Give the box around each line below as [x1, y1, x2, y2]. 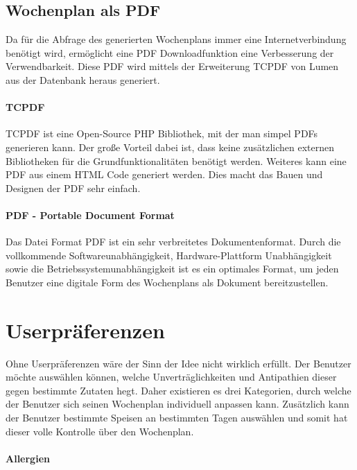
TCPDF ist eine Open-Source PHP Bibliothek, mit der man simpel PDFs [6, 126, 318, 141]
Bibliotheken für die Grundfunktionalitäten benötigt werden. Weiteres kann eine [6, 153, 347, 168]
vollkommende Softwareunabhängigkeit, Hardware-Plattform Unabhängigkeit [6, 247, 332, 262]
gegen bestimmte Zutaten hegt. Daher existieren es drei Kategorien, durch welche [6, 383, 351, 397]
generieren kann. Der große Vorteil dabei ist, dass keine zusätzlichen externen [6, 139, 334, 154]
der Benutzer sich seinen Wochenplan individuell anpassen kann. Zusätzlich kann [6, 397, 349, 411]
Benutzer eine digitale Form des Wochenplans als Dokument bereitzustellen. [6, 275, 329, 289]
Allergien [6, 451, 50, 465]
